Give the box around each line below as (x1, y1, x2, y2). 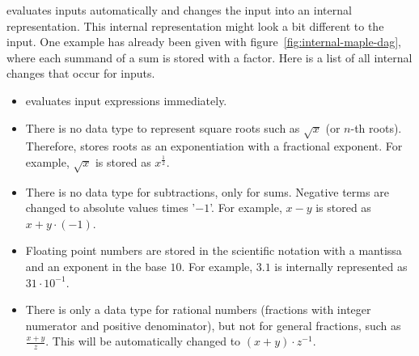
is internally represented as (274, 258, 408, 275)
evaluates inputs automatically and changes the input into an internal (6, 2, 352, 18)
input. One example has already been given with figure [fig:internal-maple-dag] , (6, 33, 401, 50)
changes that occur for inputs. (6, 65, 155, 82)
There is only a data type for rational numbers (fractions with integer (25, 301, 371, 318)
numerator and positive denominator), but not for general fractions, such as (25, 316, 401, 333)
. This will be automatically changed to (45, 333, 241, 350)
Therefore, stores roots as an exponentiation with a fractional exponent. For (25, 138, 403, 155)
